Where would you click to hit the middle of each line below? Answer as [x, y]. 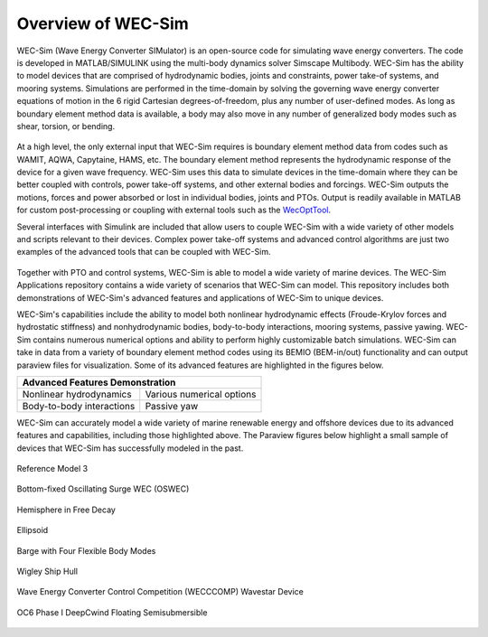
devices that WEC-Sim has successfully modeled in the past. [130, 448]
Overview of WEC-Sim [103, 23]
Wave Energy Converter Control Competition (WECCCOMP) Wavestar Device [160, 592]
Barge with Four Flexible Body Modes [86, 550]
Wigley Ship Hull [47, 571]
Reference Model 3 [52, 469]
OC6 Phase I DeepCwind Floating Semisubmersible [112, 612]
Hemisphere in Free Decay [66, 510]
